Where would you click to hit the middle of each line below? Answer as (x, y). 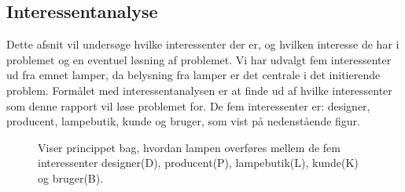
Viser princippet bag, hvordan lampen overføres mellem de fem (189, 147)
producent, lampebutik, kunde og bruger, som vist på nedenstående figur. (184, 121)
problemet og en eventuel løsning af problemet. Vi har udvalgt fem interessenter (199, 59)
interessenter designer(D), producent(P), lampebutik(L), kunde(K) (198, 163)
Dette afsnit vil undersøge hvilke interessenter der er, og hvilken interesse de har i (203, 44)
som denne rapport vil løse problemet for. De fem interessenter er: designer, (188, 105)
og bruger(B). (71, 178)
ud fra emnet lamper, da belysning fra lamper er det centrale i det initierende (193, 75)
